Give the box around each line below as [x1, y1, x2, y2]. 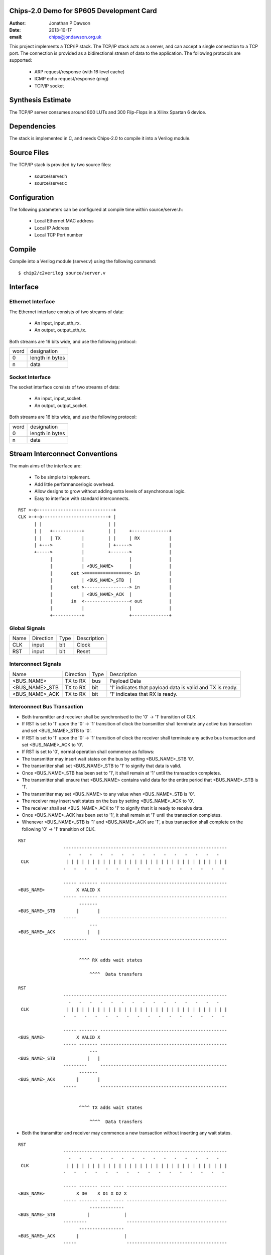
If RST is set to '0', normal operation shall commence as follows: [22, 748, 155, 755]
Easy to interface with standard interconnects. [34, 495, 130, 501]
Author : [9, 20, 26, 26]
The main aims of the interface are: [9, 463, 82, 469]
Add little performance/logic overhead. [34, 481, 115, 487]
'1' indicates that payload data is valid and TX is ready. [109, 684, 238, 691]
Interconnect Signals [9, 661, 61, 668]
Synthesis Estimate [9, 96, 71, 104]
